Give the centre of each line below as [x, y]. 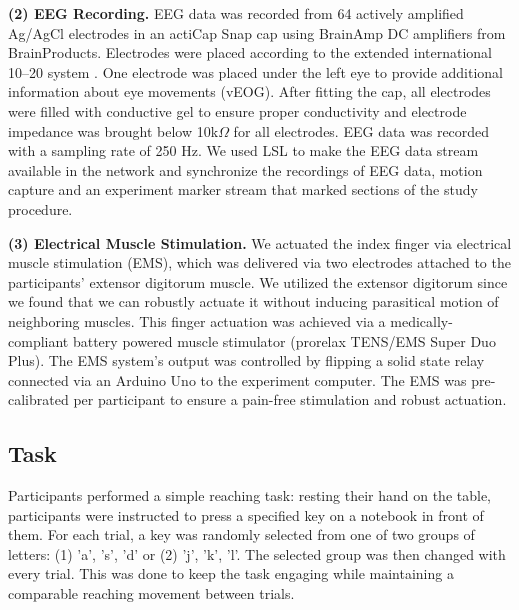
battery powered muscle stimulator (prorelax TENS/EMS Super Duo [284, 340]
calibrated [38, 399]
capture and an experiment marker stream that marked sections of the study [243, 189]
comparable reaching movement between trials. [151, 593]
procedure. [40, 208]
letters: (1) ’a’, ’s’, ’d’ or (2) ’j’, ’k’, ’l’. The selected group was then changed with [257, 553]
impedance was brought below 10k [113, 130]
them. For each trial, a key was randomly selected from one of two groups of [241, 534]
